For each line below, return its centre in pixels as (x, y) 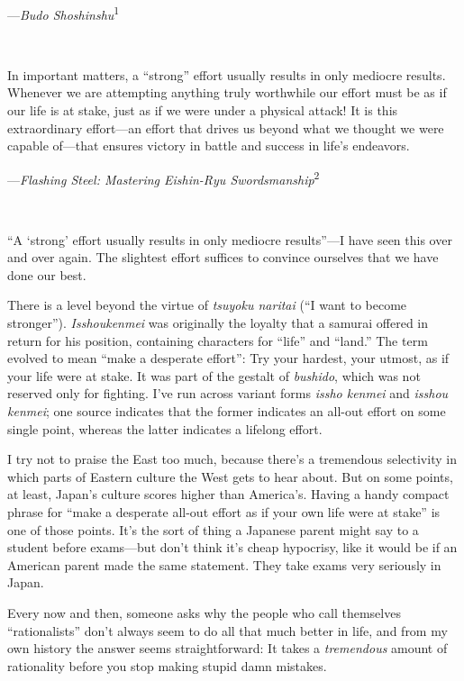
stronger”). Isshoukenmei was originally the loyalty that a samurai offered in (218, 323)
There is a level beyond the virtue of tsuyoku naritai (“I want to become (207, 305)
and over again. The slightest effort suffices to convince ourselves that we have (223, 257)
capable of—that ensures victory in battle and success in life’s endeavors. (209, 145)
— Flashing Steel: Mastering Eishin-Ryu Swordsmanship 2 (164, 177)
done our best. (47, 274)
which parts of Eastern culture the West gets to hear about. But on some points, (230, 476)
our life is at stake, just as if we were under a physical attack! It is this (203, 110)
